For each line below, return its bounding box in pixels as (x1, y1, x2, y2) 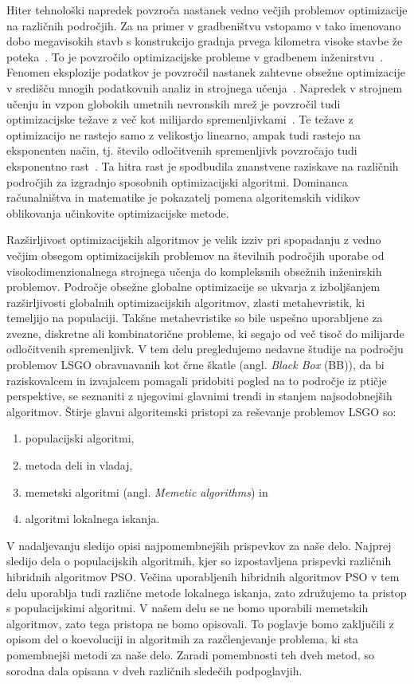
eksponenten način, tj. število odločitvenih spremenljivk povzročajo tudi (6, 142, 357, 159)
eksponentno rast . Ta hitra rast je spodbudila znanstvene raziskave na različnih (6, 157, 399, 174)
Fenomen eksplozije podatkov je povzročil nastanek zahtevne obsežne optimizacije (6, 64, 405, 81)
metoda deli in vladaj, (25, 457, 133, 474)
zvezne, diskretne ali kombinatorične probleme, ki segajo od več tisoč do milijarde (6, 324, 404, 341)
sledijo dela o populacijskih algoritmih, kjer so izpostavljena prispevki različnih (6, 552, 392, 569)
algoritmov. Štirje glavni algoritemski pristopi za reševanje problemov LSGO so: (6, 403, 396, 419)
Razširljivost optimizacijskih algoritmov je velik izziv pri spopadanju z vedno (6, 231, 381, 248)
